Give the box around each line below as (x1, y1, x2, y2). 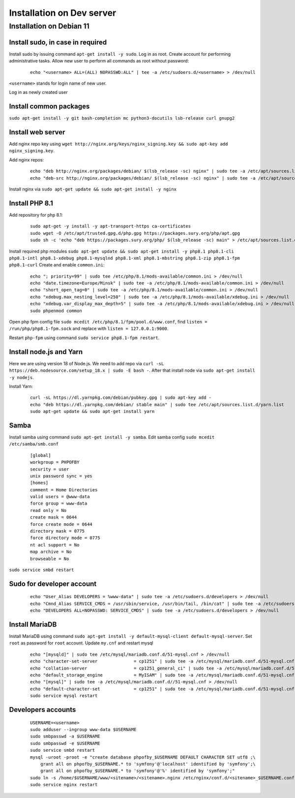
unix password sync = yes (30, 473, 93, 479)
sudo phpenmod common (30, 308, 82, 314)
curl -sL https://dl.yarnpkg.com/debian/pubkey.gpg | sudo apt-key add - (30, 395, 212, 401)
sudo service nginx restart (30, 782, 98, 788)
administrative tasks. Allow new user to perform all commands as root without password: (9, 58, 189, 64)
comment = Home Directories (30, 487, 98, 492)
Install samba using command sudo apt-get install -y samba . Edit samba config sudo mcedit (9, 434, 215, 440)
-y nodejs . (9, 374, 34, 380)
